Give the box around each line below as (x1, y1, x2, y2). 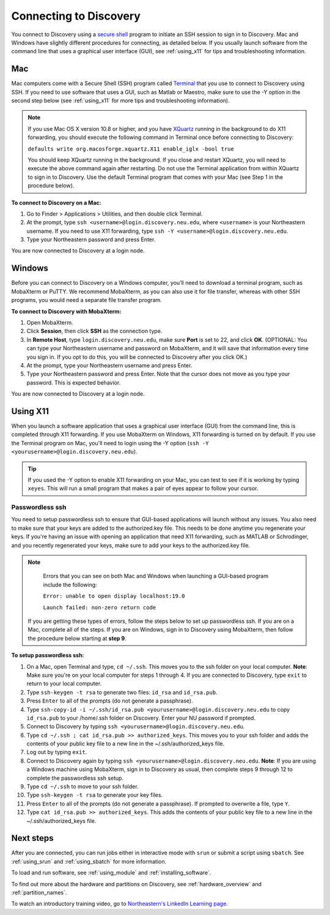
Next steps (11, 833, 54, 843)
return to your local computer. (26, 680, 102, 687)
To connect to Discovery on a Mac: (11, 199, 101, 206)
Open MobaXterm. (26, 318, 73, 326)
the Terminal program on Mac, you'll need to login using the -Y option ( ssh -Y (11, 439, 209, 446)
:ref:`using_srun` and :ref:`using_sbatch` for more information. (11, 857, 167, 865)
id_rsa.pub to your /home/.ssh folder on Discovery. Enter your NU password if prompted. (26, 714, 256, 721)
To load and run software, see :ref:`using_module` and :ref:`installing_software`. (11, 869, 211, 876)
